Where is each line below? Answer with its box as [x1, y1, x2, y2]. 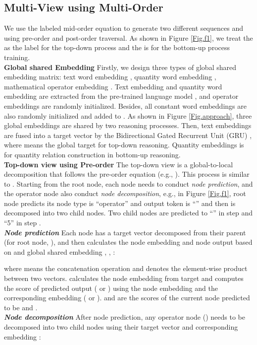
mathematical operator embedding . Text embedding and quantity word [4, 81, 222, 91]
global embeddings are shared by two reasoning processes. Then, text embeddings [4, 120, 252, 131]
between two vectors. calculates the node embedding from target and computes [4, 273, 244, 283]
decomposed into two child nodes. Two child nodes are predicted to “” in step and [4, 207, 253, 218]
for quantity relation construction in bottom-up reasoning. [4, 149, 181, 159]
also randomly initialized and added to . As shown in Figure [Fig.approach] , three [4, 110, 252, 121]
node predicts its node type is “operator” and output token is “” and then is [4, 198, 236, 208]
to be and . [4, 302, 38, 312]
